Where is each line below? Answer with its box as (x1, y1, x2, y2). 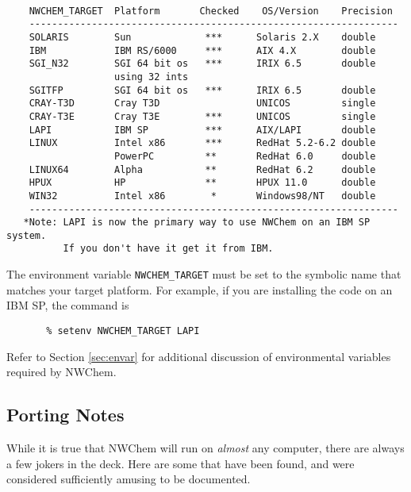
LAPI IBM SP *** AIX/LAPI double (29, 124, 376, 136)
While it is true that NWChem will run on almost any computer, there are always (6, 440, 405, 456)
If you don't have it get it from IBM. (63, 243, 274, 255)
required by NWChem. (6, 363, 117, 380)
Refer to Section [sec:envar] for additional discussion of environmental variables (6, 348, 391, 364)
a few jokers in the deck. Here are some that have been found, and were (6, 455, 355, 471)
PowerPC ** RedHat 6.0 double (114, 150, 376, 162)
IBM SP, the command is (6, 297, 129, 313)
